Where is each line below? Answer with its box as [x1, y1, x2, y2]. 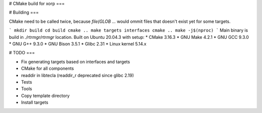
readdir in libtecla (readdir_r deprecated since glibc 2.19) [21, 72, 134, 78]
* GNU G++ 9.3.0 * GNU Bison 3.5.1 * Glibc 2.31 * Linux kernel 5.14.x [9, 41, 147, 47]
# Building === [9, 10, 39, 16]
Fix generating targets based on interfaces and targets [21, 59, 131, 65]
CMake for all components [21, 65, 74, 71]
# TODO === [9, 50, 35, 56]
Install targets [21, 99, 49, 105]
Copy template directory [21, 93, 70, 98]
